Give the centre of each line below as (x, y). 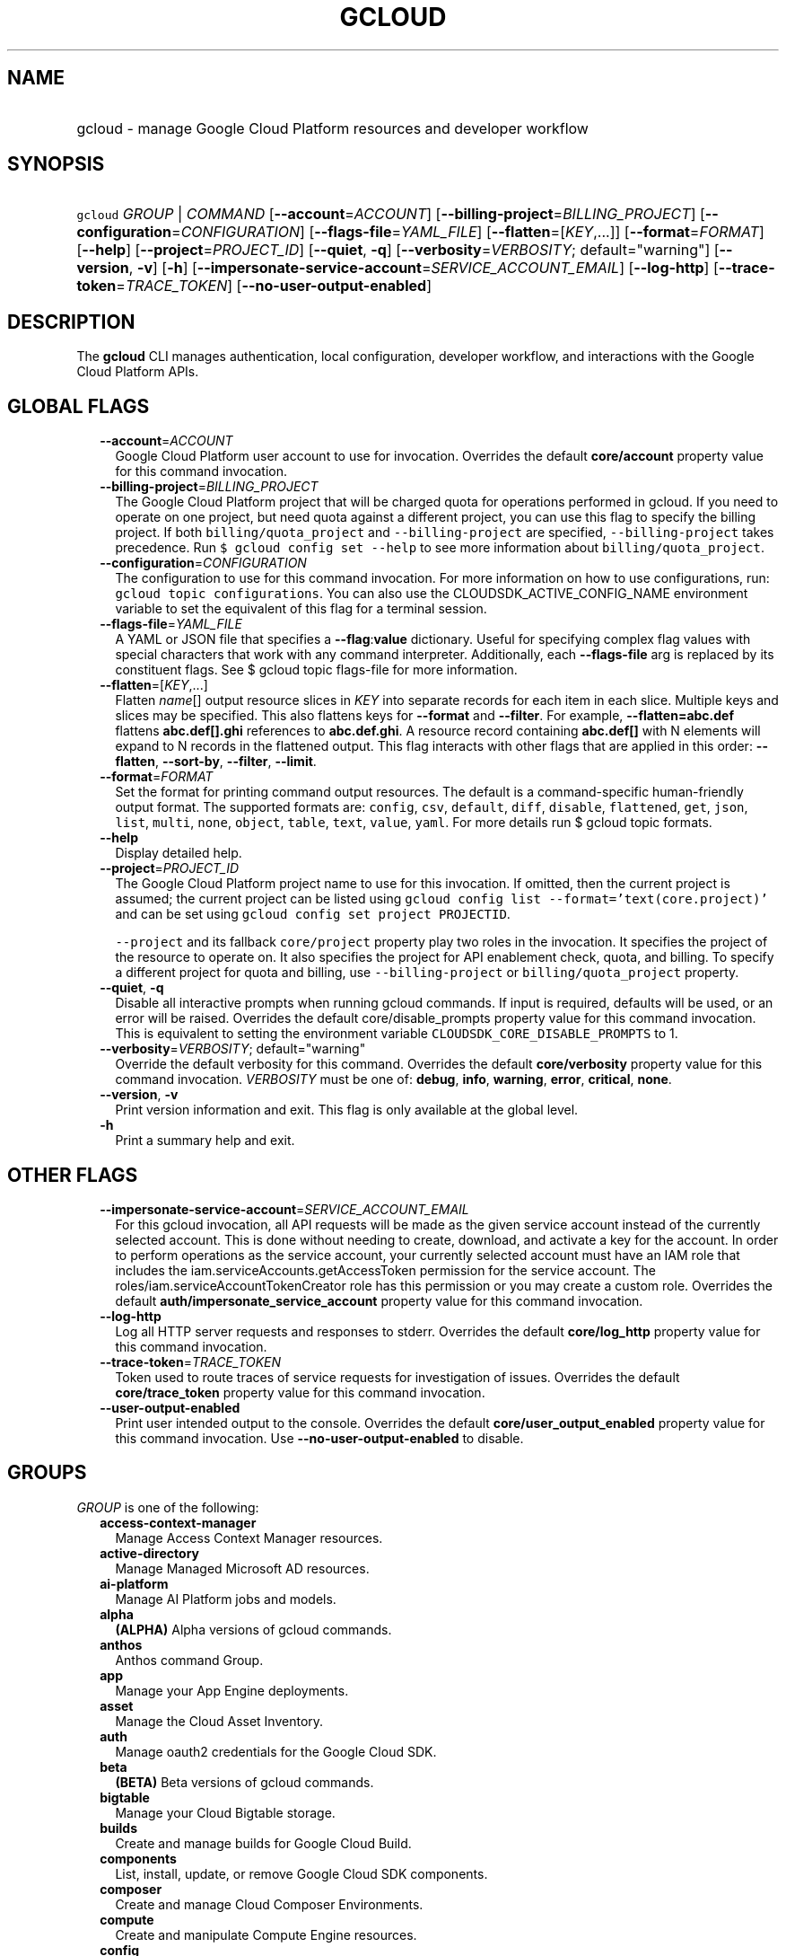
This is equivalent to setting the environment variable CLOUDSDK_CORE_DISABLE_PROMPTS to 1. (397, 1034)
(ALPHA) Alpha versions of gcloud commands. (253, 1629)
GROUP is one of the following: (168, 1507)
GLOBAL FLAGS (79, 406)
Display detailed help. (179, 853)
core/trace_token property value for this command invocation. (300, 1392)
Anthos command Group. (189, 1660)
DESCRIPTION (71, 322)
